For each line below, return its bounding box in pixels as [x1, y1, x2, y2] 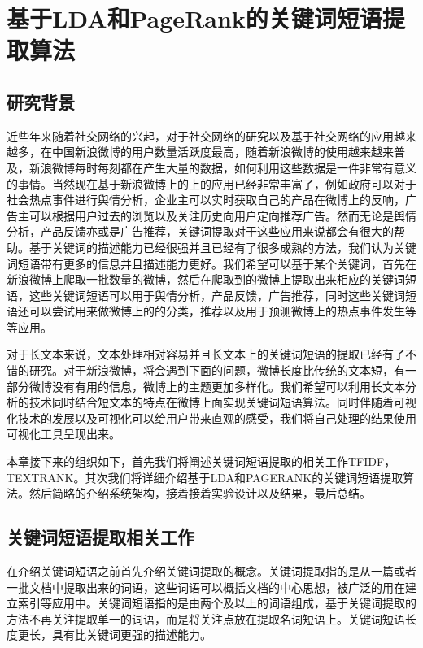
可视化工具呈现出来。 [7, 425, 120, 442]
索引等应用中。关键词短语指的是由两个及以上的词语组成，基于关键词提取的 [17, 594, 416, 611]
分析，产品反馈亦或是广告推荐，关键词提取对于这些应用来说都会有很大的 [7, 223, 394, 240]
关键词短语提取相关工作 [7, 524, 194, 550]
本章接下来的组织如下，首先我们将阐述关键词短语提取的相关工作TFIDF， [7, 453, 396, 470]
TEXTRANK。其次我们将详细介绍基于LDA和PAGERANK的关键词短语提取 [7, 468, 403, 485]
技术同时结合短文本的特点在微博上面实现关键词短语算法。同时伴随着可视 [28, 394, 416, 411]
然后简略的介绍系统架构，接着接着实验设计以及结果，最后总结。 [28, 485, 371, 502]
